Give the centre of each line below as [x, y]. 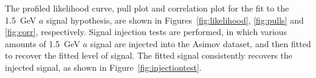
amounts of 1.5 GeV [43, 43]
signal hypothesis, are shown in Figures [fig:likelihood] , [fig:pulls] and [175, 20]
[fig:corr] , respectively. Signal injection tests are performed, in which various [146, 32]
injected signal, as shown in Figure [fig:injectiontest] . [103, 67]
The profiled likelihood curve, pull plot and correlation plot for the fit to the [147, 8]
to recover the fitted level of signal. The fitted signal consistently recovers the [149, 55]
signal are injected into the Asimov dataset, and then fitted [201, 43]
